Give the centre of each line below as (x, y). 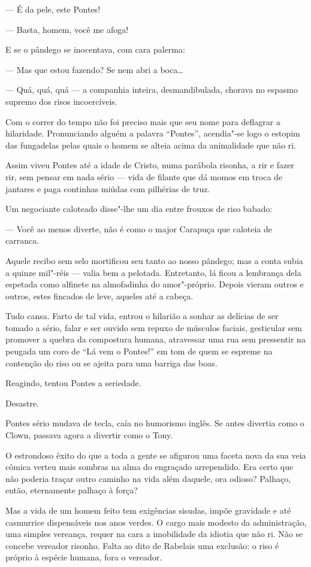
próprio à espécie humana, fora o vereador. (84, 557)
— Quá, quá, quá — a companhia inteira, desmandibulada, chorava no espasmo (152, 90)
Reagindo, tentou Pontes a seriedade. (73, 383)
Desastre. (22, 403)
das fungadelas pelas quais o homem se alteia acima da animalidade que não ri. (151, 145)
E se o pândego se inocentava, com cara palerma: (95, 49)
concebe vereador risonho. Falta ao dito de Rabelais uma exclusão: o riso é (142, 545)
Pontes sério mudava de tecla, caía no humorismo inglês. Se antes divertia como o (155, 423)
